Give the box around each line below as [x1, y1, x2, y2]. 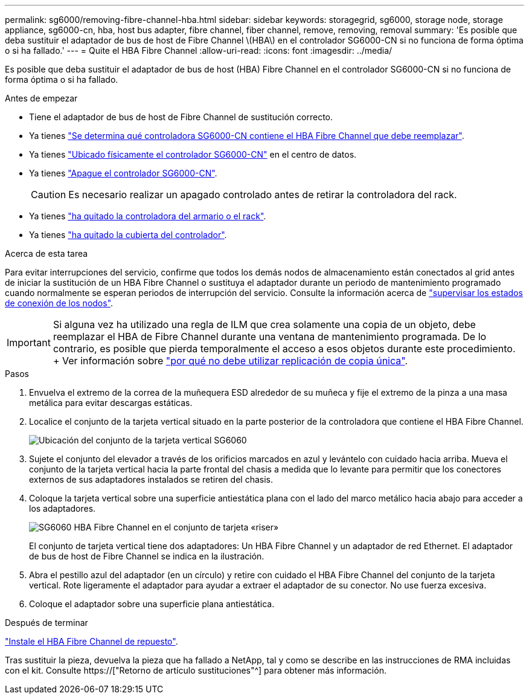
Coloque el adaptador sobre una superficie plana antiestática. [29, 599, 275, 609]
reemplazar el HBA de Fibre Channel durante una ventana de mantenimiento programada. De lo [53, 330, 487, 343]
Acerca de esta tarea [5, 248, 88, 259]
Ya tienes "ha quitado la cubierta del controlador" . [29, 230, 227, 240]
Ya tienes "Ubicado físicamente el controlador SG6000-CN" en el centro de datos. [29, 149, 357, 159]
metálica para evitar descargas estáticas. [29, 398, 193, 408]
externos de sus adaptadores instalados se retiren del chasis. [29, 474, 273, 485]
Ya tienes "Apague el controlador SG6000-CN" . [29, 168, 217, 178]
